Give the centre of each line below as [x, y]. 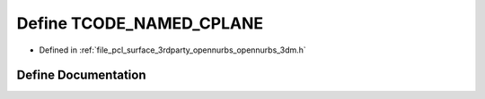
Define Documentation [81, 75]
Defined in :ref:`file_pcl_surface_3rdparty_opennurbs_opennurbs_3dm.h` [173, 50]
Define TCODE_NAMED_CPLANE [140, 23]
